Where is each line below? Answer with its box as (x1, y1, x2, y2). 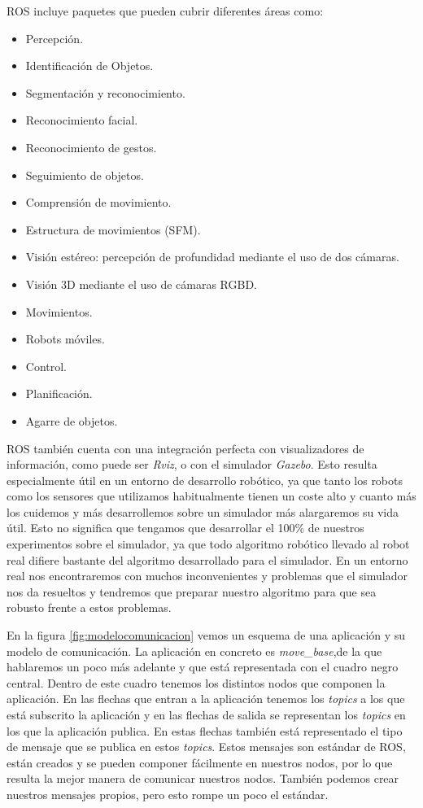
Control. (25, 357, 68, 374)
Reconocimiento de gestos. (25, 138, 157, 155)
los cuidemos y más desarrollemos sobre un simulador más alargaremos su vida (7, 503, 399, 520)
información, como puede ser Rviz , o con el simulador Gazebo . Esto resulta (7, 456, 377, 473)
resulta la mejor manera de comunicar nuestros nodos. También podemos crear (7, 770, 399, 787)
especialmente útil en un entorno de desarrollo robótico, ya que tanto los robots (7, 471, 403, 488)
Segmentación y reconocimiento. (25, 84, 185, 101)
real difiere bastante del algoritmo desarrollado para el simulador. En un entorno (7, 551, 408, 568)
